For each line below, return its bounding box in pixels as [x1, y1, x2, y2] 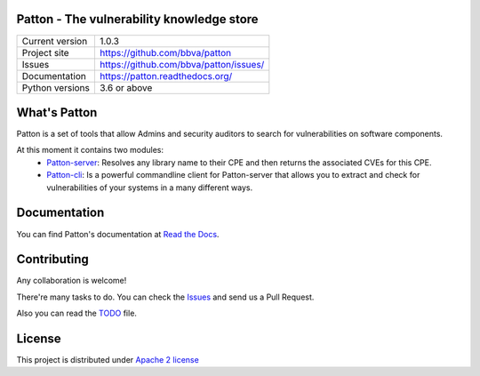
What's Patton [16, 105, 98, 120]
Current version [21, 35, 88, 47]
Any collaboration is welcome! [16, 276, 127, 286]
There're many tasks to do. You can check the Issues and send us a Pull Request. [16, 292, 315, 302]
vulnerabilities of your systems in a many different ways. [46, 182, 253, 193]
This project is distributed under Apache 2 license [16, 355, 199, 365]
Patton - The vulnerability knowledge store [16, 12, 259, 27]
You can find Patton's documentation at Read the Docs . [16, 228, 220, 239]
